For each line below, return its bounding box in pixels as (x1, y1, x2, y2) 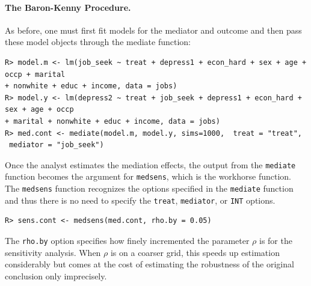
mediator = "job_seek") (9, 141, 104, 150)
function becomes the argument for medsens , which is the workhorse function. (5, 170, 291, 183)
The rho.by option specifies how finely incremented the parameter (5, 234, 250, 246)
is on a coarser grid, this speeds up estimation (110, 246, 280, 258)
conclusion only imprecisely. (5, 269, 107, 282)
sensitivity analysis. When (5, 246, 101, 258)
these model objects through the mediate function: (5, 35, 191, 48)
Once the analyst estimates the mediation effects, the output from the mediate (5, 158, 296, 171)
